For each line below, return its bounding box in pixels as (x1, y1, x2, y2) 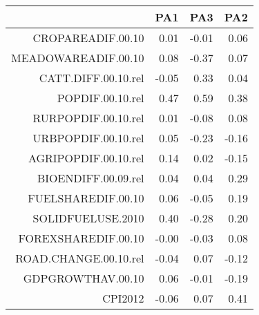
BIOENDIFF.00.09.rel (37, 170, 144, 186)
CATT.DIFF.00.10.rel (39, 70, 144, 86)
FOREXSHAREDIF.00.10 (18, 230, 144, 246)
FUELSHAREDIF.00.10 (28, 190, 144, 206)
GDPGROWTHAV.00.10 (23, 270, 144, 286)
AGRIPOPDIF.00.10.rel (28, 150, 144, 166)
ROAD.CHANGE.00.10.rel (15, 250, 144, 266)
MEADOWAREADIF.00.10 (11, 50, 144, 66)
